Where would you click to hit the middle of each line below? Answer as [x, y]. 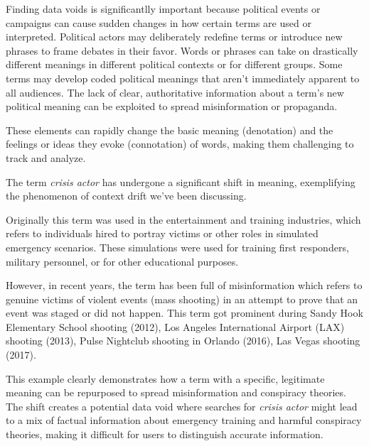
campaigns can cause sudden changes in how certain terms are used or [159, 22]
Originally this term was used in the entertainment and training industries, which [183, 219]
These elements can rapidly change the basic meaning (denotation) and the [170, 130]
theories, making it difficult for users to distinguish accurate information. [165, 434]
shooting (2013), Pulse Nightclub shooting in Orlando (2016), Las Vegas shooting [183, 341]
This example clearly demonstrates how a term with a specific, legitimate [165, 378]
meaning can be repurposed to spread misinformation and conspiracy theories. [176, 392]
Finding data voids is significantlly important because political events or [163, 9]
